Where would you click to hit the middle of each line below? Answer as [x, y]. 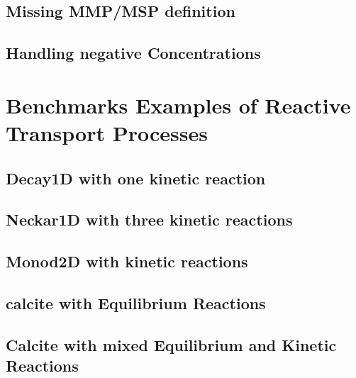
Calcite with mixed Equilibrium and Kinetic [171, 344]
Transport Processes [107, 132]
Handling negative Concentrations [133, 53]
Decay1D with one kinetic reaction [136, 178]
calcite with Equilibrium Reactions [136, 302]
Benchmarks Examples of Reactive [178, 105]
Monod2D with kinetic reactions [127, 261]
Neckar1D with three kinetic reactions [149, 219]
